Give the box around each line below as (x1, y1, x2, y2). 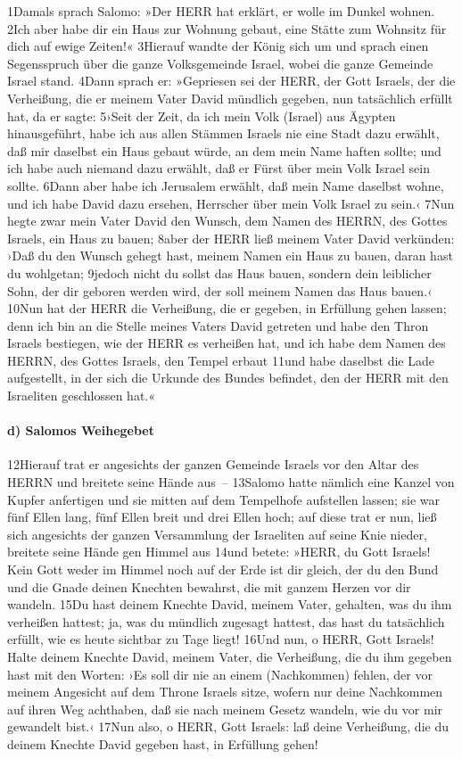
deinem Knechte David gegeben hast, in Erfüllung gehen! (7, 734, 318, 753)
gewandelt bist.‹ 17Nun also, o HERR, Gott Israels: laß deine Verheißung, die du (7, 717, 449, 736)
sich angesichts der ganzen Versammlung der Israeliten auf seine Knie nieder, (7, 524, 427, 543)
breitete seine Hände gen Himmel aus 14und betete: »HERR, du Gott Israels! (7, 542, 431, 561)
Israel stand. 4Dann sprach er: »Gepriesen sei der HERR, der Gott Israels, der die (7, 71, 456, 90)
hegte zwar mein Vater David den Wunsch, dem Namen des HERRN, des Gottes (7, 211, 448, 230)
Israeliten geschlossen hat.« (7, 386, 155, 405)
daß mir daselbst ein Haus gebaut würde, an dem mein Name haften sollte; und (7, 141, 441, 160)
